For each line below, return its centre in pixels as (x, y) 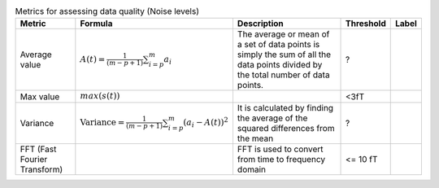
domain (252, 169)
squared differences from (286, 128)
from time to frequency (281, 159)
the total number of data (283, 75)
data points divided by (280, 65)
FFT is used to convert (280, 149)
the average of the (272, 118)
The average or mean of (283, 34)
